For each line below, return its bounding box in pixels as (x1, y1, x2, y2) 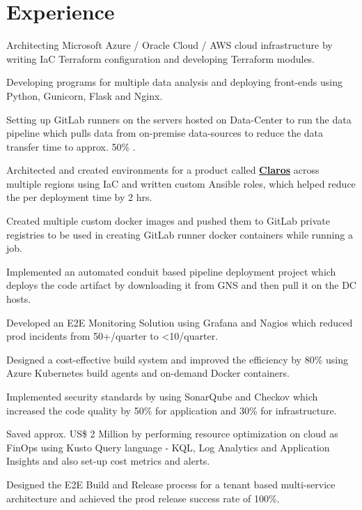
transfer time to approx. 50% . (6, 139, 136, 153)
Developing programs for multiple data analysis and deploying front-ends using (6, 75, 343, 89)
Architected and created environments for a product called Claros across (6, 163, 320, 177)
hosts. (6, 292, 31, 306)
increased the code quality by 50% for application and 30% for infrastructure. (6, 403, 337, 417)
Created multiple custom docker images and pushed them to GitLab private (6, 213, 330, 228)
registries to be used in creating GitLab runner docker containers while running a (6, 227, 353, 241)
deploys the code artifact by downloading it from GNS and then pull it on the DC (6, 278, 356, 292)
